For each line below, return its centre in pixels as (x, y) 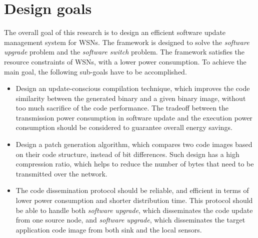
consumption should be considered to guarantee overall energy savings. (124, 127)
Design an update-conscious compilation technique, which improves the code (133, 88)
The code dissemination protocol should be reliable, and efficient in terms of (132, 190)
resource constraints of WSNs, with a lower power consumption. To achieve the (125, 61)
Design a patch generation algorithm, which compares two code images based (134, 144)
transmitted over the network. (61, 173)
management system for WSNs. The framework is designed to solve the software (127, 42)
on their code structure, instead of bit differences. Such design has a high (127, 154)
